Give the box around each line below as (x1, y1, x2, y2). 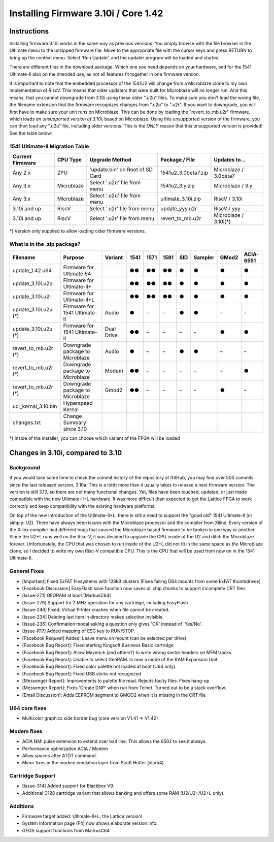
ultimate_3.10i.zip (160, 195, 201, 202)
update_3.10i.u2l (12, 293, 51, 300)
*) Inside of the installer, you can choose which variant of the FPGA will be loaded (9, 435, 180, 441)
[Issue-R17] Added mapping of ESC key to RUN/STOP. (22, 628, 135, 634)
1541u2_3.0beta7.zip (160, 169, 208, 176)
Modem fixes (9, 728, 43, 735)
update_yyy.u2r (160, 205, 197, 212)
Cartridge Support (9, 772, 56, 780)
